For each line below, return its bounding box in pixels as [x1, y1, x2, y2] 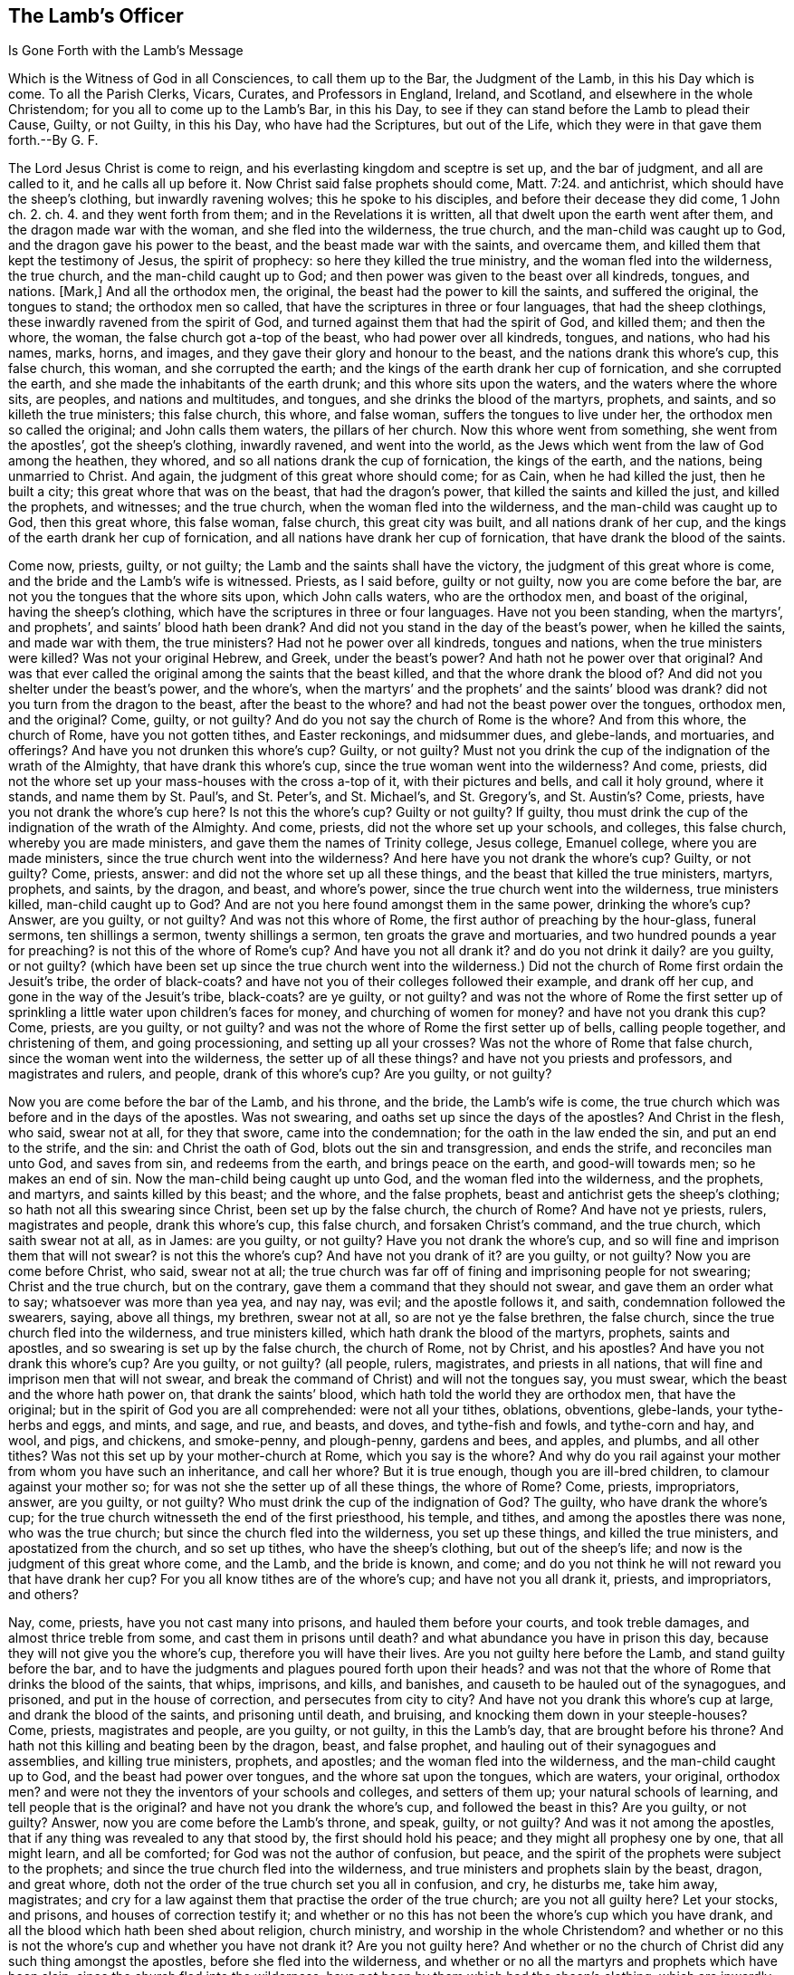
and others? [8, 1587, 79, 1603]
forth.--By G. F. [8, 132, 99, 149]
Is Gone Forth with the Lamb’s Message [8, 43, 244, 59]
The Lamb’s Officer [8, 5, 184, 27]
